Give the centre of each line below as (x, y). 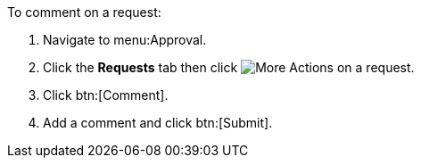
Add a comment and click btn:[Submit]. (158, 123)
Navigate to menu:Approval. (125, 40)
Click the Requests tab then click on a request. (229, 67)
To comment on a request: (84, 12)
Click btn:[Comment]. (106, 95)
